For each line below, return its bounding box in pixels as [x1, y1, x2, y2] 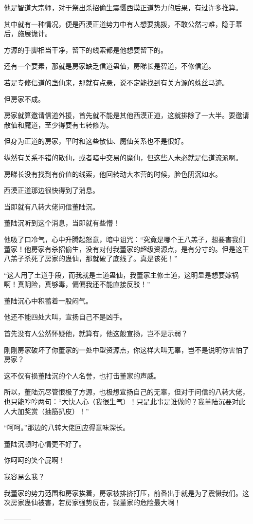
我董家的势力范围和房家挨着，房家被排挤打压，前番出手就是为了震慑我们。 [4, 487, 242, 498]
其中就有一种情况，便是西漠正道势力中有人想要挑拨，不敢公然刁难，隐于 [4, 19, 235, 29]
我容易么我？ [4, 471, 45, 481]
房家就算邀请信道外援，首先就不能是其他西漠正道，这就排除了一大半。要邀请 [4, 110, 249, 120]
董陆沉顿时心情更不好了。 [4, 438, 86, 449]
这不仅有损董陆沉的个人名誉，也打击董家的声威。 [4, 370, 161, 380]
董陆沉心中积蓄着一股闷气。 [4, 295, 92, 305]
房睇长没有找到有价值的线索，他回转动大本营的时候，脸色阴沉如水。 [4, 168, 222, 179]
